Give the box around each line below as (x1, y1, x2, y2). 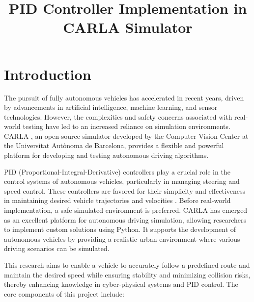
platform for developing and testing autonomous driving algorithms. (4, 150, 209, 160)
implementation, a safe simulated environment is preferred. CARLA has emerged (4, 205, 248, 215)
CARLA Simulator (63, 17, 193, 37)
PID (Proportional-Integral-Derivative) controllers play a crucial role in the (4, 166, 230, 176)
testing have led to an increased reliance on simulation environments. (23, 121, 230, 131)
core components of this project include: (4, 288, 124, 299)
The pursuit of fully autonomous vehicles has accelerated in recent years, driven (4, 92, 244, 102)
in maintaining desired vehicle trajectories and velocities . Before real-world (4, 195, 231, 205)
